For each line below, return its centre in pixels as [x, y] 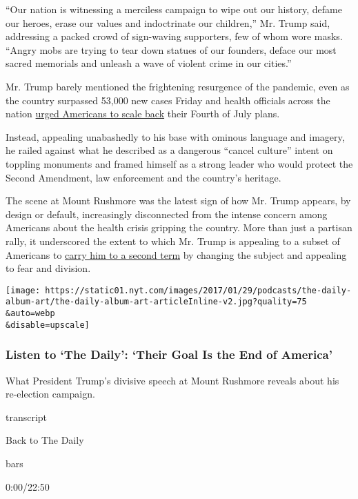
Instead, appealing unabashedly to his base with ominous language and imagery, [175, 136]
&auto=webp [30, 313]
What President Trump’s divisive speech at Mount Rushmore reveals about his [172, 380]
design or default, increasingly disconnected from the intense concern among [167, 214]
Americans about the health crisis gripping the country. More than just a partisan [179, 227]
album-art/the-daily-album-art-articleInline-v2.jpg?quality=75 [156, 302]
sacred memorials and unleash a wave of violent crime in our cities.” [149, 63]
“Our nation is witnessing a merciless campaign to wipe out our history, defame [174, 9]
